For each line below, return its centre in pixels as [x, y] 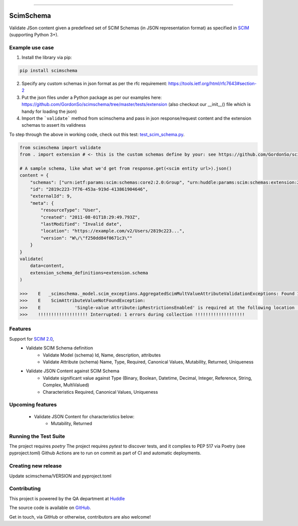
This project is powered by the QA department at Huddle [67, 498]
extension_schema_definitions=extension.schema [89, 273]
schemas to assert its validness [54, 125]
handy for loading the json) [49, 111]
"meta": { [42, 203]
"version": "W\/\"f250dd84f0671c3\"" [86, 238]
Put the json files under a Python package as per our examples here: [92, 97]
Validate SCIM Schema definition [60, 348]
